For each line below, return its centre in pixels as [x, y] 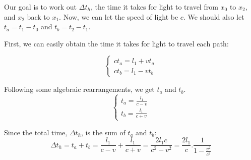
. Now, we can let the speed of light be [119, 16]
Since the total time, [36, 132]
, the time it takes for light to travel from [154, 7]
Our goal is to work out [41, 7]
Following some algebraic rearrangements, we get [79, 89]
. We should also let [214, 16]
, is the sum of [103, 132]
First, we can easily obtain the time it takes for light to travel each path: [116, 43]
